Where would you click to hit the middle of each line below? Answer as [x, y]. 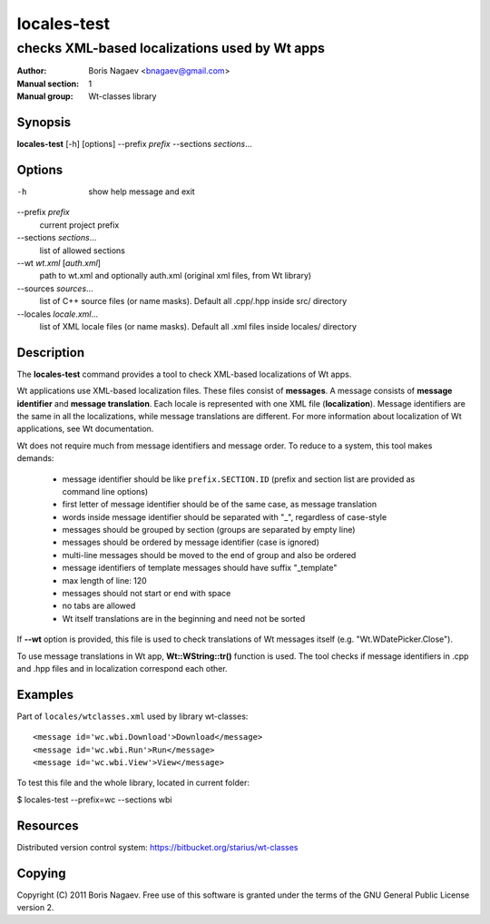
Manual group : [45, 96]
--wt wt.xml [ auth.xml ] [59, 262]
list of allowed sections [83, 251]
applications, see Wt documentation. [85, 429]
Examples [45, 694]
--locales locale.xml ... [58, 314]
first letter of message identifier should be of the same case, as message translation [219, 505]
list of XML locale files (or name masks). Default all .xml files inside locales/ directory [198, 326]
